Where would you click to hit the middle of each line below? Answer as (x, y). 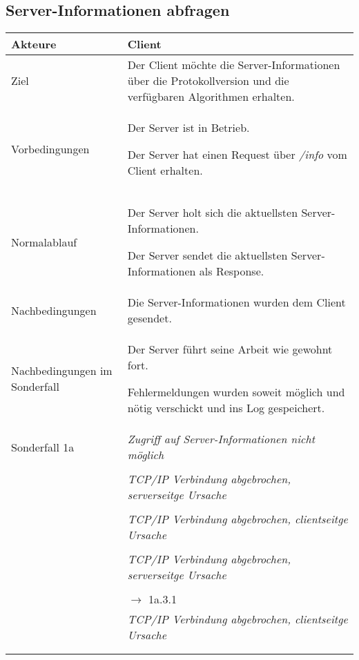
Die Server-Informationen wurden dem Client (236, 302)
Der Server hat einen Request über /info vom (237, 155)
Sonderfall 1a (43, 447)
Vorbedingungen (50, 149)
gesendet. (149, 318)
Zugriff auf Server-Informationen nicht (221, 439)
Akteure (34, 44)
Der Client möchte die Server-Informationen (234, 65)
